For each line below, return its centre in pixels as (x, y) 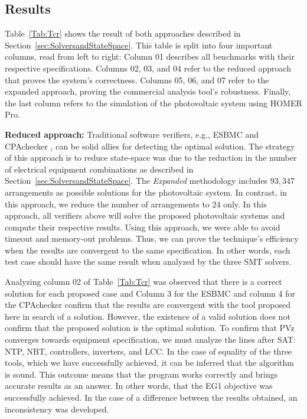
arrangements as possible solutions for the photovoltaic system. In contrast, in (146, 192)
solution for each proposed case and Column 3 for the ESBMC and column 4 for (150, 293)
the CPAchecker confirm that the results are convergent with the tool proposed (148, 305)
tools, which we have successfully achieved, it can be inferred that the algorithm (150, 363)
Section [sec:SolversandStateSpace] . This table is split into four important (139, 45)
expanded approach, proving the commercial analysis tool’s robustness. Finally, (148, 91)
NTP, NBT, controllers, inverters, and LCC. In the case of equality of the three (148, 351)
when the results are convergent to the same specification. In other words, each (148, 250)
